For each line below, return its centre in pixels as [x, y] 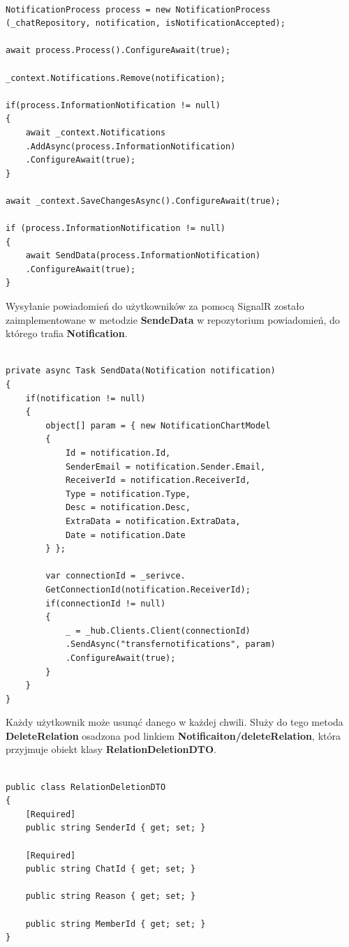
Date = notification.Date [125, 535]
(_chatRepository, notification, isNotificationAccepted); [146, 23]
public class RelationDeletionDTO [86, 787]
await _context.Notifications [96, 132]
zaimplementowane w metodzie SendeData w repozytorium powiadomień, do [173, 319]
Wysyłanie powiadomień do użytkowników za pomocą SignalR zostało [155, 306]
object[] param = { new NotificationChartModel [158, 425]
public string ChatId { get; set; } [111, 869]
